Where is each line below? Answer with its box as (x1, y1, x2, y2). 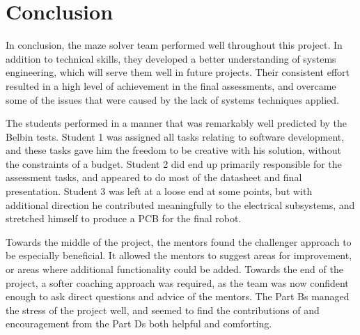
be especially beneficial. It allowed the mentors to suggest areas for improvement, (6, 248, 352, 263)
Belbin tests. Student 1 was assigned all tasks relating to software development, (6, 129, 345, 143)
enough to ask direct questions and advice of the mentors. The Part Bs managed (6, 289, 350, 304)
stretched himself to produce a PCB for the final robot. (6, 211, 242, 226)
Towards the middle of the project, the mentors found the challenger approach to (6, 234, 352, 249)
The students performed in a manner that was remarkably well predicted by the (6, 116, 347, 130)
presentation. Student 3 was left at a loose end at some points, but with (6, 184, 313, 198)
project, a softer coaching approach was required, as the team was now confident (6, 275, 349, 290)
